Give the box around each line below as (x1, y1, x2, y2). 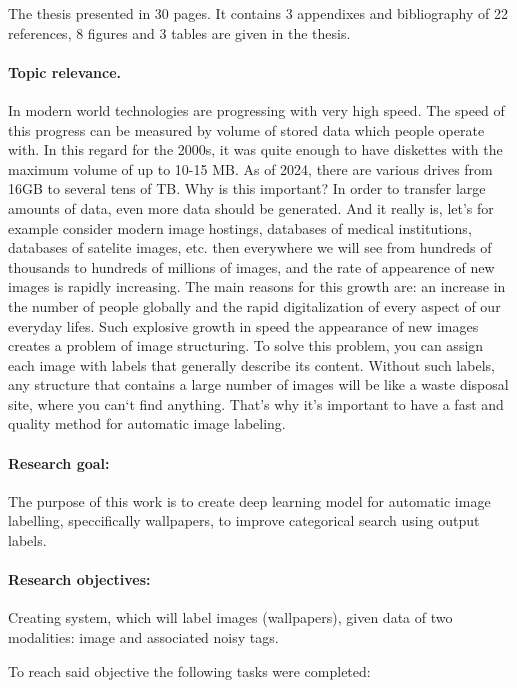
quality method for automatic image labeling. (8, 413, 286, 434)
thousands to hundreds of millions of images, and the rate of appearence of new (8, 256, 495, 277)
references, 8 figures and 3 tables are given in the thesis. (8, 22, 351, 43)
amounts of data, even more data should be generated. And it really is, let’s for (8, 197, 494, 218)
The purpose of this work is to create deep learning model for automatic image (8, 490, 491, 511)
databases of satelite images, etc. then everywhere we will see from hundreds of (8, 237, 492, 258)
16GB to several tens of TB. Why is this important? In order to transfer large (8, 178, 486, 199)
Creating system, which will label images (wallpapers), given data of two (8, 607, 453, 628)
